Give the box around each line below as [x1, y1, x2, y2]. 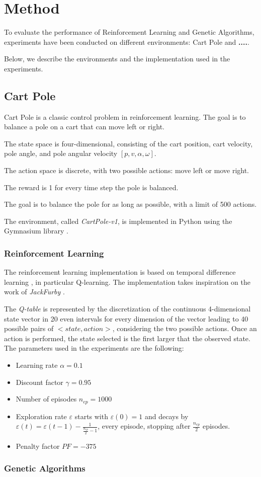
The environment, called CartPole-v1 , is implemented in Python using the [4, 215, 232, 226]
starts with [74, 411, 108, 421]
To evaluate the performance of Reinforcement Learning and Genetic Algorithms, [4, 27, 254, 37]
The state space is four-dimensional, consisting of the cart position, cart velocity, [4, 138, 253, 148]
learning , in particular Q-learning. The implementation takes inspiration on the [4, 276, 251, 287]
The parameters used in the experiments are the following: [4, 343, 184, 353]
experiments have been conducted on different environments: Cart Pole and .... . [4, 36, 249, 47]
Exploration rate [16, 411, 67, 421]
